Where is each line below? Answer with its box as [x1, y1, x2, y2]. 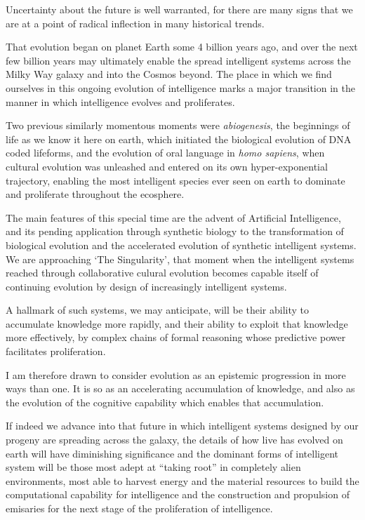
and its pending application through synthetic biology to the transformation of [6, 224, 344, 239]
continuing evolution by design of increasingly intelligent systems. [6, 279, 287, 293]
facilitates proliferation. [6, 344, 106, 359]
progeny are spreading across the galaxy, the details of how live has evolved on [6, 432, 343, 447]
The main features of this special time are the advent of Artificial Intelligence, [6, 210, 341, 225]
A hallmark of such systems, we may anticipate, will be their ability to [6, 302, 310, 317]
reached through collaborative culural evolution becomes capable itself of [6, 265, 319, 280]
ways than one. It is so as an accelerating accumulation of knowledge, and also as [6, 381, 355, 396]
